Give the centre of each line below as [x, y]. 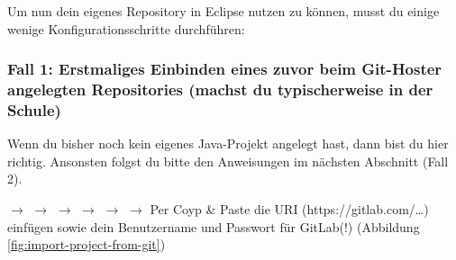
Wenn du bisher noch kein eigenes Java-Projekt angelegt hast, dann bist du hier [228, 143]
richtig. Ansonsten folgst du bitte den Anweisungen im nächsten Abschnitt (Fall [228, 161]
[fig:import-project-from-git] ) [87, 244]
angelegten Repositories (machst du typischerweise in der [220, 90]
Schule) [34, 109]
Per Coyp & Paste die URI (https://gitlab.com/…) [289, 209]
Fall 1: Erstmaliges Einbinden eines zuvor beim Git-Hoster [225, 69]
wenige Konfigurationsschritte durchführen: [126, 28]
